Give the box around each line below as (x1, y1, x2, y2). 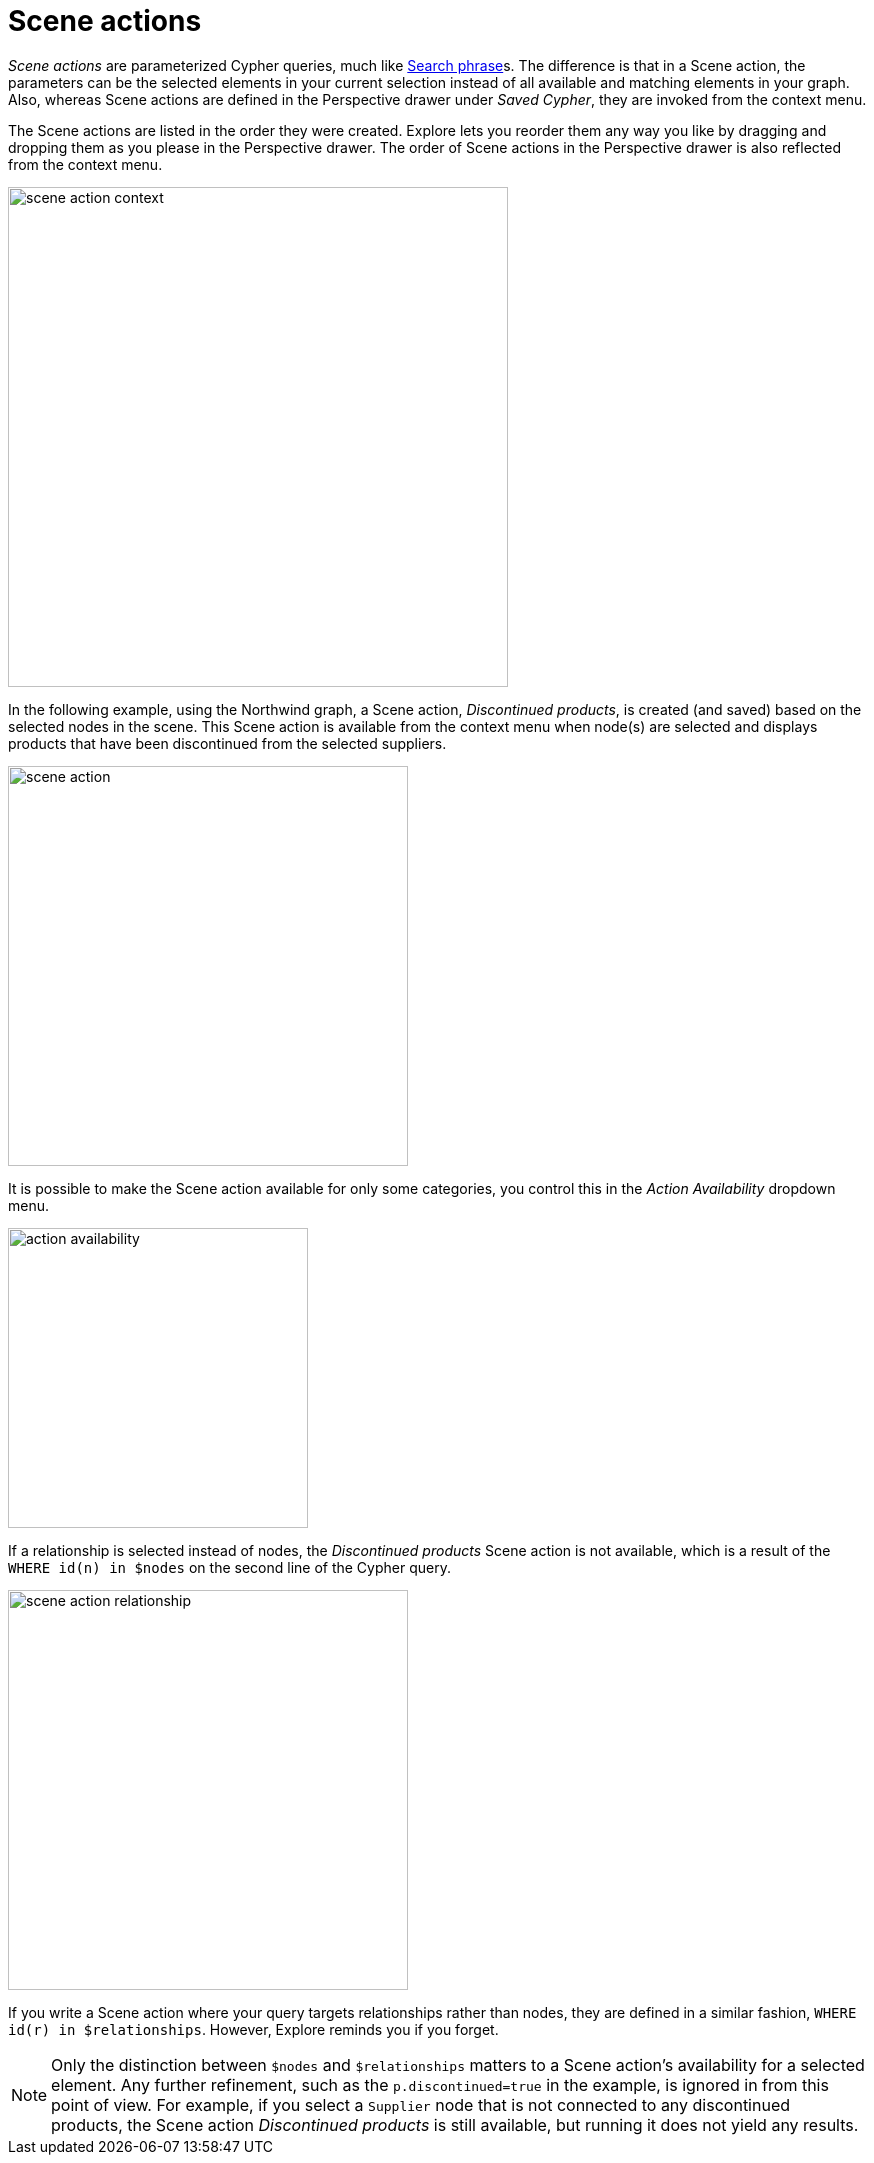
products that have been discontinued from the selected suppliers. (8, 734, 447, 752)
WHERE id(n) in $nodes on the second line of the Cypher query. (8, 1558, 451, 1576)
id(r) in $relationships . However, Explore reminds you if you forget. (8, 2020, 499, 2038)
